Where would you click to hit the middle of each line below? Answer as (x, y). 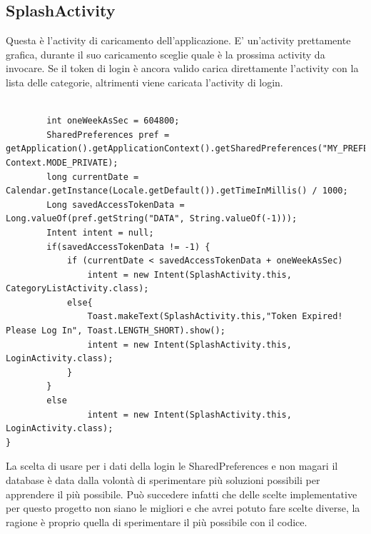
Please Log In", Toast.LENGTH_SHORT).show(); (116, 331)
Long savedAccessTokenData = (116, 205)
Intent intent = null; (100, 232)
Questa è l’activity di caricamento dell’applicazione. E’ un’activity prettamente (178, 40)
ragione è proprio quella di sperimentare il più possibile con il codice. (157, 522)
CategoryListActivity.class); (77, 289)
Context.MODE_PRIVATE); (62, 162)
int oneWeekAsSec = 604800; (113, 121)
